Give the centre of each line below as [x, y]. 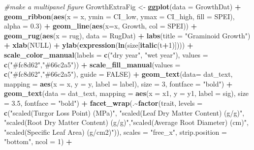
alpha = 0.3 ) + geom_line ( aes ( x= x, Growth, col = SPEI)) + [101, 26]
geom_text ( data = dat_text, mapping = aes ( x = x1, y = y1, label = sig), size [127, 93]
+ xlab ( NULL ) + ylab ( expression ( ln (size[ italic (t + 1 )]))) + [99, 45]
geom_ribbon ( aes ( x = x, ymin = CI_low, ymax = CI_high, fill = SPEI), [119, 16]
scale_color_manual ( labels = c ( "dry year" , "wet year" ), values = [106, 54]
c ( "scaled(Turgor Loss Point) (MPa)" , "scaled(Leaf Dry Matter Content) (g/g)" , [124, 112]
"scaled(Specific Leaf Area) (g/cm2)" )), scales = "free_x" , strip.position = [115, 132]
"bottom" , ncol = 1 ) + [38, 141]
